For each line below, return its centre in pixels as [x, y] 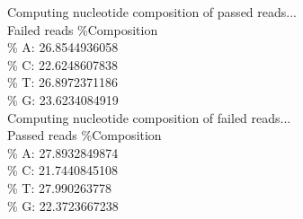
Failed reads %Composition [83, 29]
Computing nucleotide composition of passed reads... [152, 12]
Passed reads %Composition [85, 135]
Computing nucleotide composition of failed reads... [149, 117]
